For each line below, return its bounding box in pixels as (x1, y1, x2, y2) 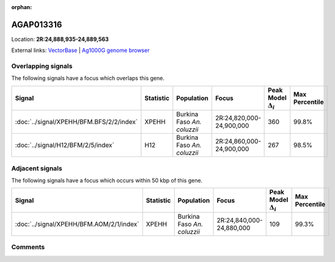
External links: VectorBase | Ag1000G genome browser (11, 46, 150, 54)
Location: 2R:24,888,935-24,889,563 (11, 35, 109, 43)
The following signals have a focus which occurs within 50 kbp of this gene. (11, 176, 203, 184)
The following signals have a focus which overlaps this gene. (11, 75, 165, 82)
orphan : (11, 4, 32, 10)
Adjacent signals (11, 164, 62, 172)
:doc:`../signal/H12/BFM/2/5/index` (15, 141, 114, 150)
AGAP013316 (11, 19, 62, 30)
